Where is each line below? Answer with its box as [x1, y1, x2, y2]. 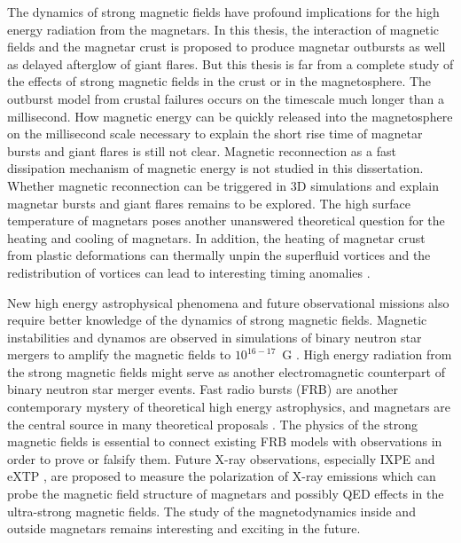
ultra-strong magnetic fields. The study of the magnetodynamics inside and [7, 501, 416, 520]
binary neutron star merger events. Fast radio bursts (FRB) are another [7, 380, 398, 398]
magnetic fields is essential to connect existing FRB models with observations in [7, 432, 442, 451]
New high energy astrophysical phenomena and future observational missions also [7, 293, 449, 311]
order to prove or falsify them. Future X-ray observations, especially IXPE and [7, 449, 435, 468]
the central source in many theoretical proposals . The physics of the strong [7, 414, 418, 433]
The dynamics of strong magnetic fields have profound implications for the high [7, 3, 440, 20]
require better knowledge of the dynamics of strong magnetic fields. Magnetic [7, 311, 427, 329]
